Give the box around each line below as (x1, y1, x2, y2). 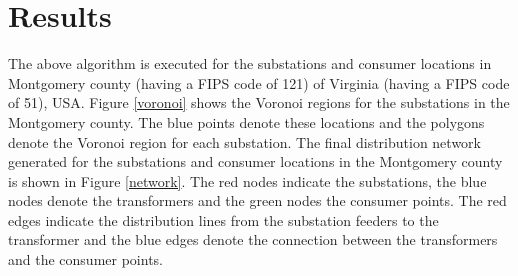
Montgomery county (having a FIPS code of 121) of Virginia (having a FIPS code (8, 72, 510, 93)
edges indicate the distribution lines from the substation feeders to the (8, 209, 439, 230)
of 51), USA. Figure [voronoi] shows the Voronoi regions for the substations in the (8, 92, 510, 113)
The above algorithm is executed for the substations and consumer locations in (8, 53, 492, 74)
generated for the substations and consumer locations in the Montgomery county (8, 151, 503, 172)
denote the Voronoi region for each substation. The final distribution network (8, 131, 481, 152)
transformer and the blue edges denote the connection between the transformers (8, 229, 498, 250)
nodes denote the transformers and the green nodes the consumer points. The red (8, 190, 507, 211)
